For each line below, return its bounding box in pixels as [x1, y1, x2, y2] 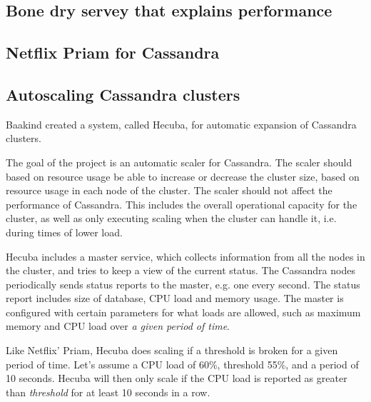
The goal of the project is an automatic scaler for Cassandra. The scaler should [6, 154, 352, 169]
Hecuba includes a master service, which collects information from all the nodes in [6, 248, 365, 263]
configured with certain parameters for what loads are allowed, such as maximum [6, 304, 361, 319]
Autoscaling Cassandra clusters [6, 83, 240, 105]
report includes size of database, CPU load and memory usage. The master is [6, 291, 344, 306]
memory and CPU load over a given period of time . [6, 318, 230, 333]
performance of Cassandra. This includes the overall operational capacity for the [6, 196, 357, 211]
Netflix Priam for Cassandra [6, 41, 220, 64]
